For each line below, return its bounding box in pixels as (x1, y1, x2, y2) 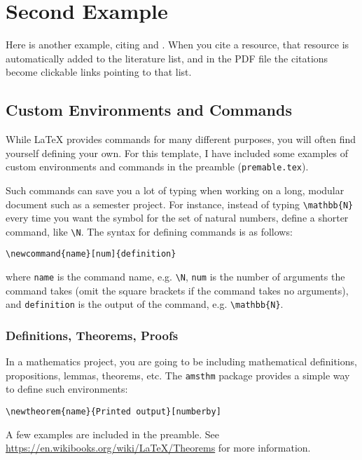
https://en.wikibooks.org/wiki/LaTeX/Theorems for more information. (6, 440, 311, 455)
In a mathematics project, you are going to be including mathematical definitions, (6, 354, 357, 369)
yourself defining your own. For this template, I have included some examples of (6, 145, 349, 160)
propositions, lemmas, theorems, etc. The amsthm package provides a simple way (6, 367, 350, 382)
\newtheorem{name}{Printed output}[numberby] (6, 407, 221, 417)
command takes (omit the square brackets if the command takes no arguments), (6, 283, 349, 297)
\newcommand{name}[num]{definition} (6, 249, 176, 259)
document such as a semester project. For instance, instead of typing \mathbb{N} (6, 196, 354, 211)
